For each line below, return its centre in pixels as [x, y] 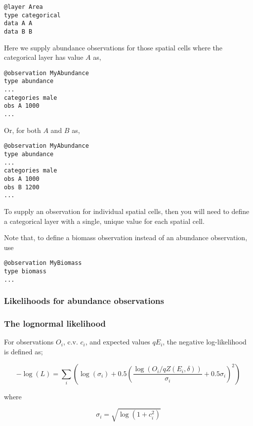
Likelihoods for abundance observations [84, 301]
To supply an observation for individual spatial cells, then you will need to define [127, 211]
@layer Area [23, 7]
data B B [18, 31]
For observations [29, 342]
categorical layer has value [44, 57]
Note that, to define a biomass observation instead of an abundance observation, [126, 237]
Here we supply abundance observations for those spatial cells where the [113, 47]
